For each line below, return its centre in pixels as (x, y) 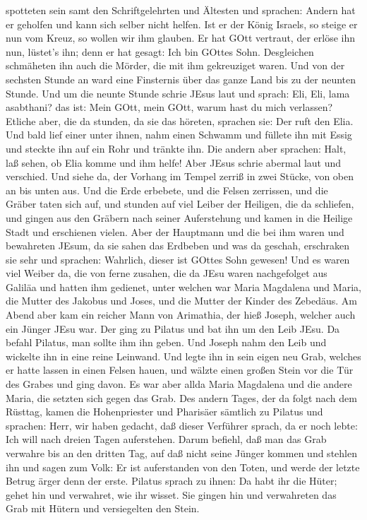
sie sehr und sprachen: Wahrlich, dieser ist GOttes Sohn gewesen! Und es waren (178, 259)
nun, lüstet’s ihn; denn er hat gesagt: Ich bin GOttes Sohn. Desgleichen (160, 51)
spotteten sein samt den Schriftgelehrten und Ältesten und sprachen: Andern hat (181, 10)
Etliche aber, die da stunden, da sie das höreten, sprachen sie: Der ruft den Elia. (180, 120)
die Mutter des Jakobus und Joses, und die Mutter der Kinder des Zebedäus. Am (182, 301)
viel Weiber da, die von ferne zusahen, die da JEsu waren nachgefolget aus (167, 273)
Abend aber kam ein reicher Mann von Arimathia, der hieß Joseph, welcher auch (181, 315)
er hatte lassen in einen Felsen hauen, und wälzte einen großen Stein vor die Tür (180, 370)
